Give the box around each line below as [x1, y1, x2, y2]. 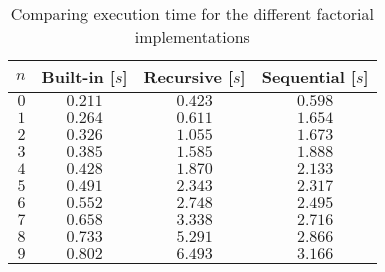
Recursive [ [143, 65, 234, 88]
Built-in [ [41, 65, 115, 88]
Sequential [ [261, 65, 356, 88]
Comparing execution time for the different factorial [10, 2, 374, 25]
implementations [134, 25, 250, 48]
